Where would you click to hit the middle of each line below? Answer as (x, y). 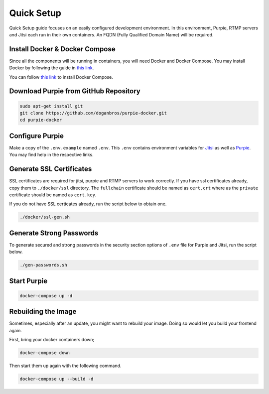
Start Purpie (28, 281)
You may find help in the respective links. (52, 155)
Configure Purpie (37, 136)
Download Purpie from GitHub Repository (75, 91)
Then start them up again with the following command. (65, 366)
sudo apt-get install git (51, 106)
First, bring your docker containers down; (52, 340)
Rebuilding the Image (43, 312)
